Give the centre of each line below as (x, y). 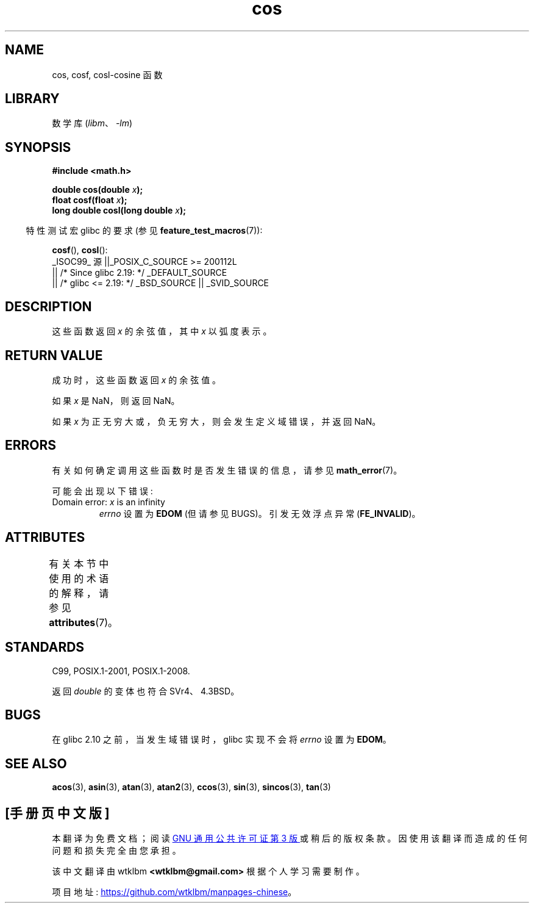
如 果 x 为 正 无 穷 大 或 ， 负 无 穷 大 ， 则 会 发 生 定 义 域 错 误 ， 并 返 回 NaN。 (216, 421)
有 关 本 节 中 (79, 564)
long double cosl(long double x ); (119, 211)
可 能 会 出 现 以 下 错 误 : (102, 491)
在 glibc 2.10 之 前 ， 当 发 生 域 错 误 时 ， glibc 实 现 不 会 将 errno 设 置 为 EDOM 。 (222, 740)
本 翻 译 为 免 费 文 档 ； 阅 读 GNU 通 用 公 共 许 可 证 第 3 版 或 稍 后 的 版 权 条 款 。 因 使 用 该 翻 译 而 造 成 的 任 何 (290, 838)
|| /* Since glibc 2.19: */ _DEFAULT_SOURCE (140, 273)
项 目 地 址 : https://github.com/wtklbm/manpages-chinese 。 (174, 892)
